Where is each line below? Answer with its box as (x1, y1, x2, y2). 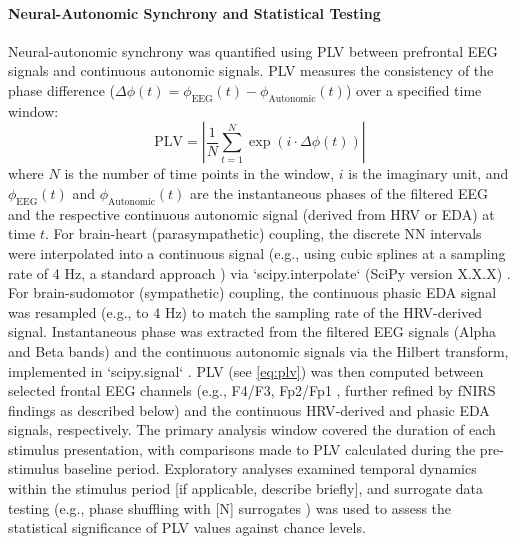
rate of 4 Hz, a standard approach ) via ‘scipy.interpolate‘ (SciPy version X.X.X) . (8, 262, 511, 283)
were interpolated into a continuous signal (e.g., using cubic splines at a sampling (8, 242, 506, 263)
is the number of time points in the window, (64, 163, 335, 184)
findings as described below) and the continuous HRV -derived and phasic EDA (8, 399, 490, 420)
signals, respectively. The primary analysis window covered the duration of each (8, 419, 496, 440)
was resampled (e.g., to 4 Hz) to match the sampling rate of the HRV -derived (8, 301, 483, 322)
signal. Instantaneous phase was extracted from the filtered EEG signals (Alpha (8, 321, 497, 342)
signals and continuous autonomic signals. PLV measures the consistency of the (8, 60, 494, 81)
